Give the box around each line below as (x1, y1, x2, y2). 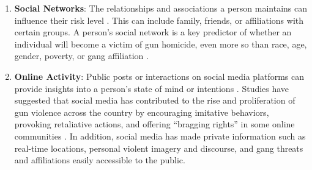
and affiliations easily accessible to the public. (14, 154, 185, 166)
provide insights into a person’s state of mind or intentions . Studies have (14, 82, 289, 94)
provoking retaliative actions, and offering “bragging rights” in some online (14, 118, 295, 130)
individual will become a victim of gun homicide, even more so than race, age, (14, 37, 307, 50)
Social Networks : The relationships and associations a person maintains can (14, 2, 308, 14)
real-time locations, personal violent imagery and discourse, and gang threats (14, 141, 303, 154)
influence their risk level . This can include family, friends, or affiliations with (14, 13, 304, 26)
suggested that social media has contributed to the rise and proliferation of (14, 94, 295, 107)
